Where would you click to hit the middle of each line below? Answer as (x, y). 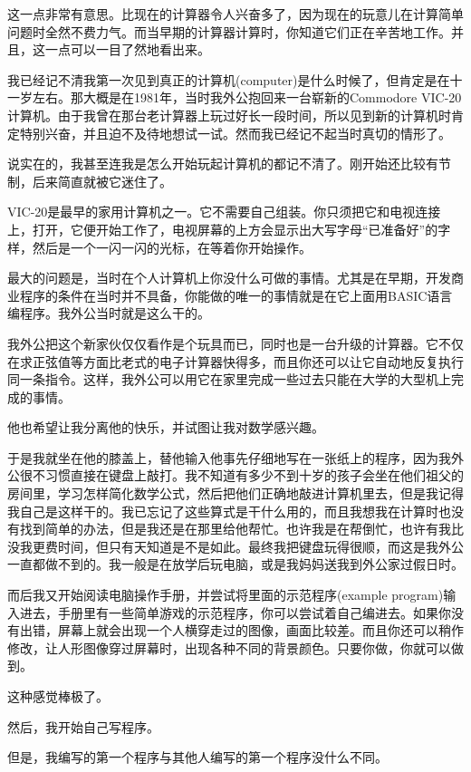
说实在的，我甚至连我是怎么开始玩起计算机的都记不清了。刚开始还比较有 (223, 164)
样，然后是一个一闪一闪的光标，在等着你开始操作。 (159, 247)
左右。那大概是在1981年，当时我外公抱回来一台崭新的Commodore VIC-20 (247, 97)
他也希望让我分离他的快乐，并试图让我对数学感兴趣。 (166, 427)
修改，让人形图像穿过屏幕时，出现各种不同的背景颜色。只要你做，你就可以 (229, 647)
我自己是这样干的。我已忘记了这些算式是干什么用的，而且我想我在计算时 (223, 511)
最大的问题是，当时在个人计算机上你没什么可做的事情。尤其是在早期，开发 (229, 278)
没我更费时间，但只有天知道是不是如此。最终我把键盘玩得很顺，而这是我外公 (235, 546)
